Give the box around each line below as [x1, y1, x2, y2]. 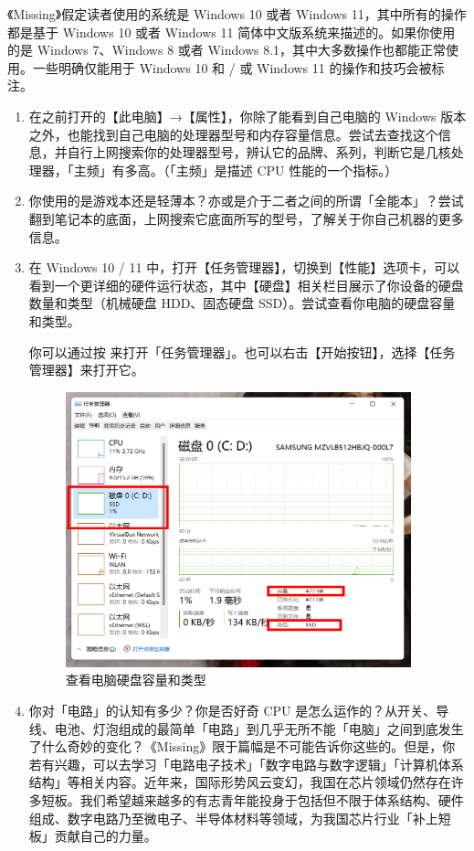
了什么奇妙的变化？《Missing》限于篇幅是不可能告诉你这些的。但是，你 [28, 737, 456, 756]
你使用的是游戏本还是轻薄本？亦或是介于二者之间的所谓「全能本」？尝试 [28, 191, 464, 210]
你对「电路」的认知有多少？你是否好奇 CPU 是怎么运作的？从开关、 [28, 701, 437, 720]
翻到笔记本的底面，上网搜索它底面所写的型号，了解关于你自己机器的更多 [28, 208, 464, 228]
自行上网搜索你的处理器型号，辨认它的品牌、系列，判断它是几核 [67, 143, 451, 162]
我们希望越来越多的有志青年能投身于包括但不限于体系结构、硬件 [79, 791, 464, 810]
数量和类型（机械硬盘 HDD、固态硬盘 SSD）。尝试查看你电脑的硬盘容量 [28, 293, 456, 313]
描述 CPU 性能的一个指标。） [226, 160, 398, 179]
